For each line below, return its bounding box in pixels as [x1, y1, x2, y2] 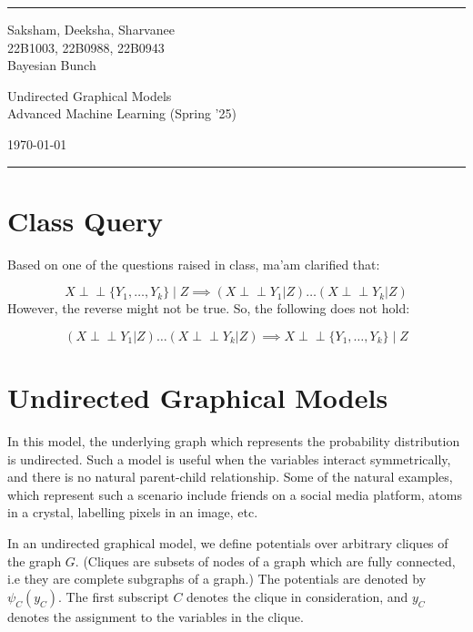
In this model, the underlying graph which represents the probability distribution [7, 432, 460, 450]
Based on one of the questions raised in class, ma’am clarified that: [7, 254, 380, 273]
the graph [7, 551, 62, 570]
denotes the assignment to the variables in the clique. [7, 607, 304, 626]
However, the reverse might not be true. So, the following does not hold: [7, 299, 410, 318]
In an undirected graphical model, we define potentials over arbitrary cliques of [7, 533, 448, 552]
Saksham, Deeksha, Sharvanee [7, 20, 175, 38]
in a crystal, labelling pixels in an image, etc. [7, 503, 258, 522]
